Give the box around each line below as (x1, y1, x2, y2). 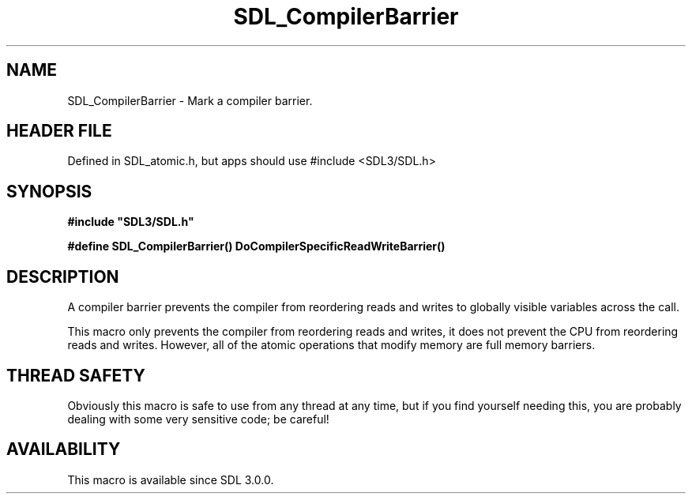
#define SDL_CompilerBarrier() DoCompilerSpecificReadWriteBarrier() (67, 239, 446, 254)
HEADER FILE (6, 121, 112, 141)
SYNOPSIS (6, 181, 92, 201)
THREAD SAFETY (6, 365, 145, 385)
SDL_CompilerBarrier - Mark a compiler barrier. (67, 93, 313, 107)
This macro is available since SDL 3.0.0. (67, 472, 274, 487)
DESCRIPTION (6, 266, 119, 287)
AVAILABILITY (6, 439, 121, 460)
